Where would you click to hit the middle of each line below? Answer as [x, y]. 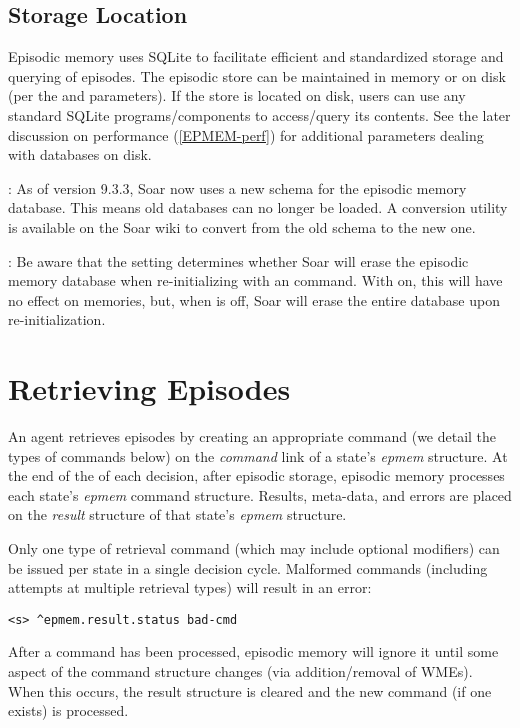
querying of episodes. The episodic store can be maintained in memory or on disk [257, 75]
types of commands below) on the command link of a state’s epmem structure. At [258, 455]
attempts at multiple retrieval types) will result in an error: [190, 587]
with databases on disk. [80, 154]
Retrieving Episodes [149, 388]
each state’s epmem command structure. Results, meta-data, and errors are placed [260, 494]
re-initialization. [57, 319]
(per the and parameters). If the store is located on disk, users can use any [237, 95]
